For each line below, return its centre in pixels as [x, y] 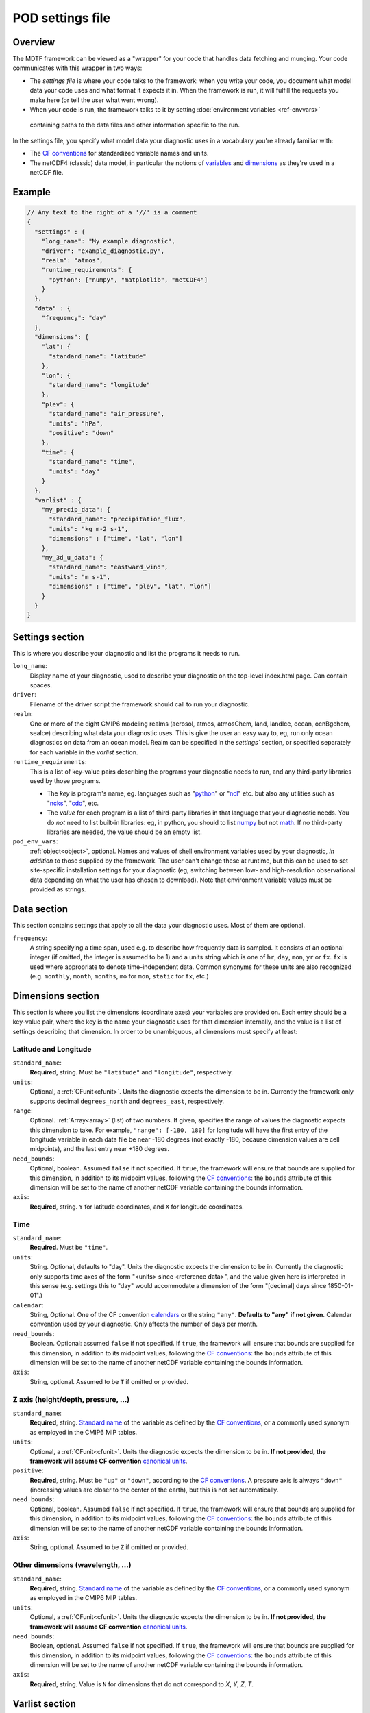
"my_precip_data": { [76, 510]
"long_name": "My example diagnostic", [109, 241]
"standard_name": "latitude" [98, 356]
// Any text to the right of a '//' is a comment [112, 212]
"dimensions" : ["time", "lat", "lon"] [116, 539]
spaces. [41, 685]
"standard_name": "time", [92, 462]
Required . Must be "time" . [69, 1248]
